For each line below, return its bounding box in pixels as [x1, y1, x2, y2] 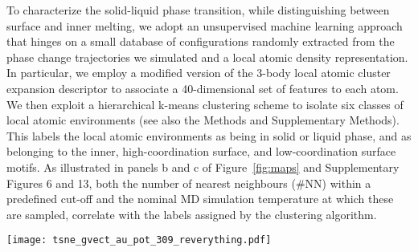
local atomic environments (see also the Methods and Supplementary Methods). [6, 112, 400, 128]
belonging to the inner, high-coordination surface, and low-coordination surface [6, 143, 396, 160]
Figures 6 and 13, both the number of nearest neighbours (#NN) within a [6, 174, 371, 191]
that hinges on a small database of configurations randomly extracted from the [6, 33, 395, 50]
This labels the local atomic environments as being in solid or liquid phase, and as [6, 127, 412, 144]
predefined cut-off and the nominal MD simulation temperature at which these [6, 190, 394, 207]
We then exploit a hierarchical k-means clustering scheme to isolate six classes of [6, 96, 404, 112]
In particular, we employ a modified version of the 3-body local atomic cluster [6, 64, 391, 81]
